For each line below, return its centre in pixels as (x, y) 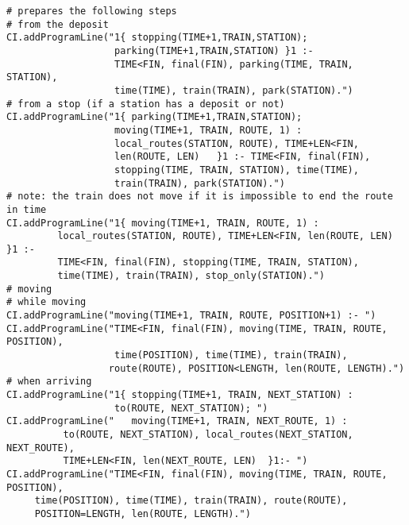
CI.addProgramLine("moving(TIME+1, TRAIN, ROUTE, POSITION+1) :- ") (191, 316)
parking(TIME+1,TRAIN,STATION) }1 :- (214, 50)
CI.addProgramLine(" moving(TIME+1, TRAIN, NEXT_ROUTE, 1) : (177, 421)
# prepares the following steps (92, 11)
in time (27, 209)
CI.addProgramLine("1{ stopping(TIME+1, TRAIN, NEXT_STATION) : (180, 395)
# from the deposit (58, 24)
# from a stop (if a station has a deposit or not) (146, 104)
